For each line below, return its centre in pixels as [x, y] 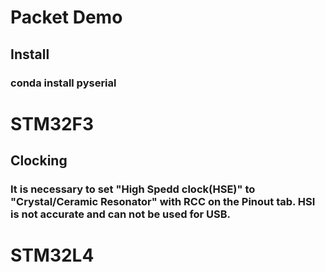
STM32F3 [52, 123]
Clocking [39, 161]
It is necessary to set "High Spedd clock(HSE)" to [133, 189]
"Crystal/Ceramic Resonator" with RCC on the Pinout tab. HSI [163, 201]
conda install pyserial [63, 83]
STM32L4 [52, 255]
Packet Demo [66, 17]
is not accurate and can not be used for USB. [121, 214]
